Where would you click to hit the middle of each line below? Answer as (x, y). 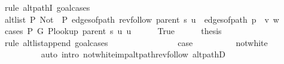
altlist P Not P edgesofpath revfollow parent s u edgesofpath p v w (142, 19)
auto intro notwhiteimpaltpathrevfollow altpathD (133, 54)
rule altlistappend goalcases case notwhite (136, 42)
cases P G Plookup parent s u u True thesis (113, 31)
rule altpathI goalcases (47, 7)
